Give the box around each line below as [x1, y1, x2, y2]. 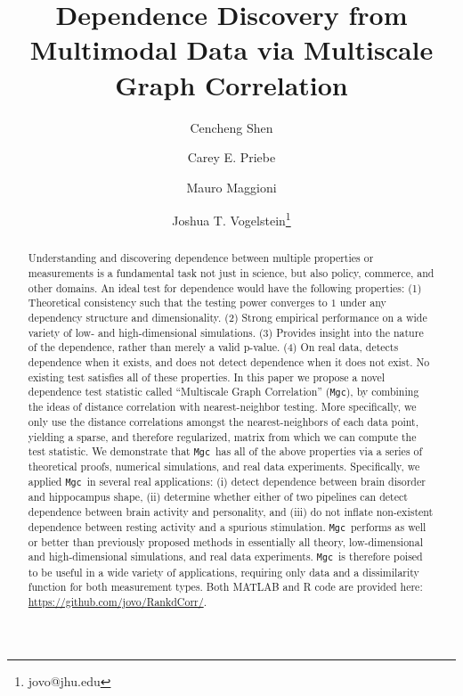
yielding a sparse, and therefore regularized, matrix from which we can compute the [28, 429, 417, 444]
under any [339, 295, 386, 310]
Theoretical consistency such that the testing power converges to [28, 295, 328, 310]
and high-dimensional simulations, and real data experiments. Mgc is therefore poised [28, 549, 423, 564]
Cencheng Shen [190, 118, 273, 136]
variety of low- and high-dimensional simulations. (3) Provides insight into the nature [28, 324, 424, 340]
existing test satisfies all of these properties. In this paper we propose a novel [28, 369, 386, 384]
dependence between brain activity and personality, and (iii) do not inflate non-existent [28, 504, 434, 519]
